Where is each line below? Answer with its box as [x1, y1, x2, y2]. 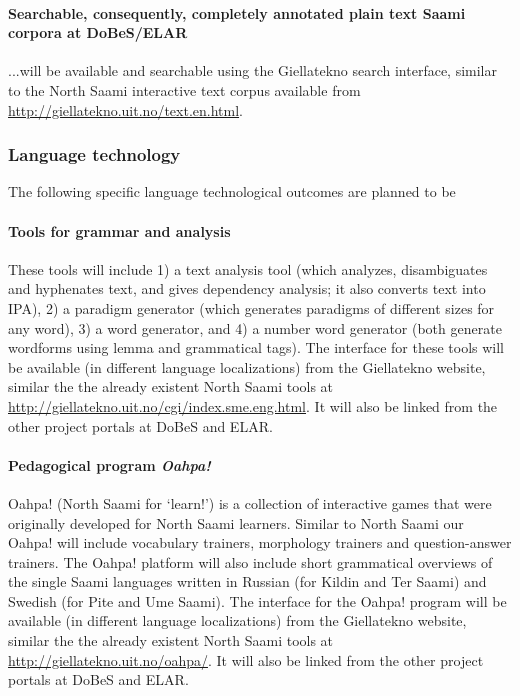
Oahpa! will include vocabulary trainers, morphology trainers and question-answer [8, 532, 512, 553]
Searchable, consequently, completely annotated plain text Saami [8, 2, 466, 23]
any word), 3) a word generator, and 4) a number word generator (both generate [8, 317, 502, 338]
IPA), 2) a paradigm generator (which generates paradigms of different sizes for [8, 297, 495, 318]
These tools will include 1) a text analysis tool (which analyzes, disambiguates [8, 258, 488, 279]
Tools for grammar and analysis [8, 220, 231, 241]
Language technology [8, 142, 181, 167]
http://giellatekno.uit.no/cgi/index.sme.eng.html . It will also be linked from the [8, 395, 498, 416]
